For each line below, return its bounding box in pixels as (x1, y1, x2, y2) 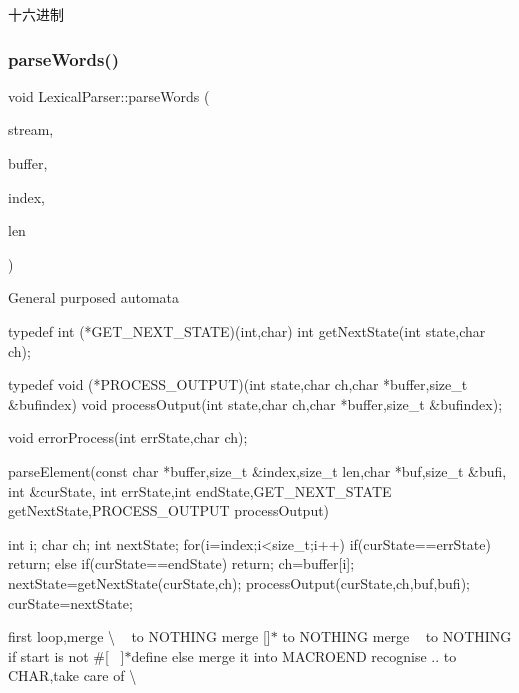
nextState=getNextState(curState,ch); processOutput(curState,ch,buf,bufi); (8, 572, 470, 593)
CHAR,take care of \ (8, 665, 137, 686)
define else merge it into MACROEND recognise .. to (131, 645, 457, 666)
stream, (8, 119, 54, 140)
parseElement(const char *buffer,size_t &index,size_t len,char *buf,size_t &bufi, (8, 460, 507, 481)
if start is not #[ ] (8, 645, 125, 666)
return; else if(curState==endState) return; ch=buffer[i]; (8, 553, 355, 574)
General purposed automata (8, 287, 179, 308)
